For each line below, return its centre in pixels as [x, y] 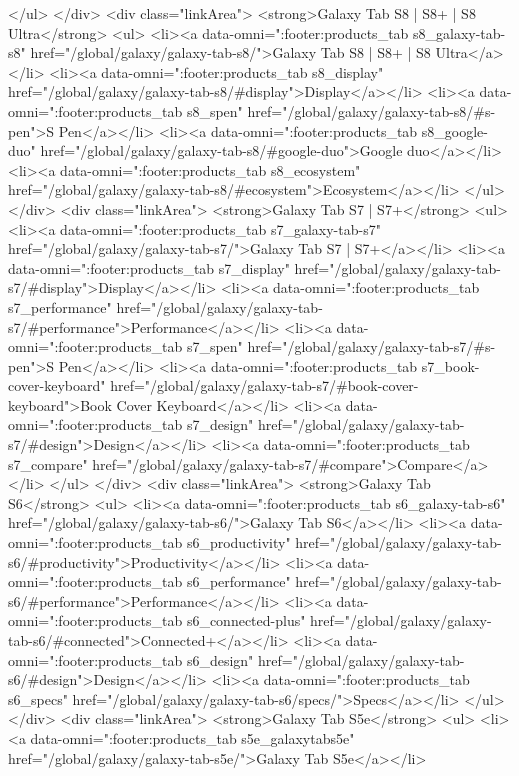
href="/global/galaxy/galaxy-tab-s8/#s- [371, 110]
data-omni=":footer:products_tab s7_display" [149, 267]
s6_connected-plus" [246, 620]
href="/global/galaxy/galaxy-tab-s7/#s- [371, 346]
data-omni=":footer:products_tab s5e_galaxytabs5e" [192, 737]
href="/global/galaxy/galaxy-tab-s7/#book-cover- [264, 385]
